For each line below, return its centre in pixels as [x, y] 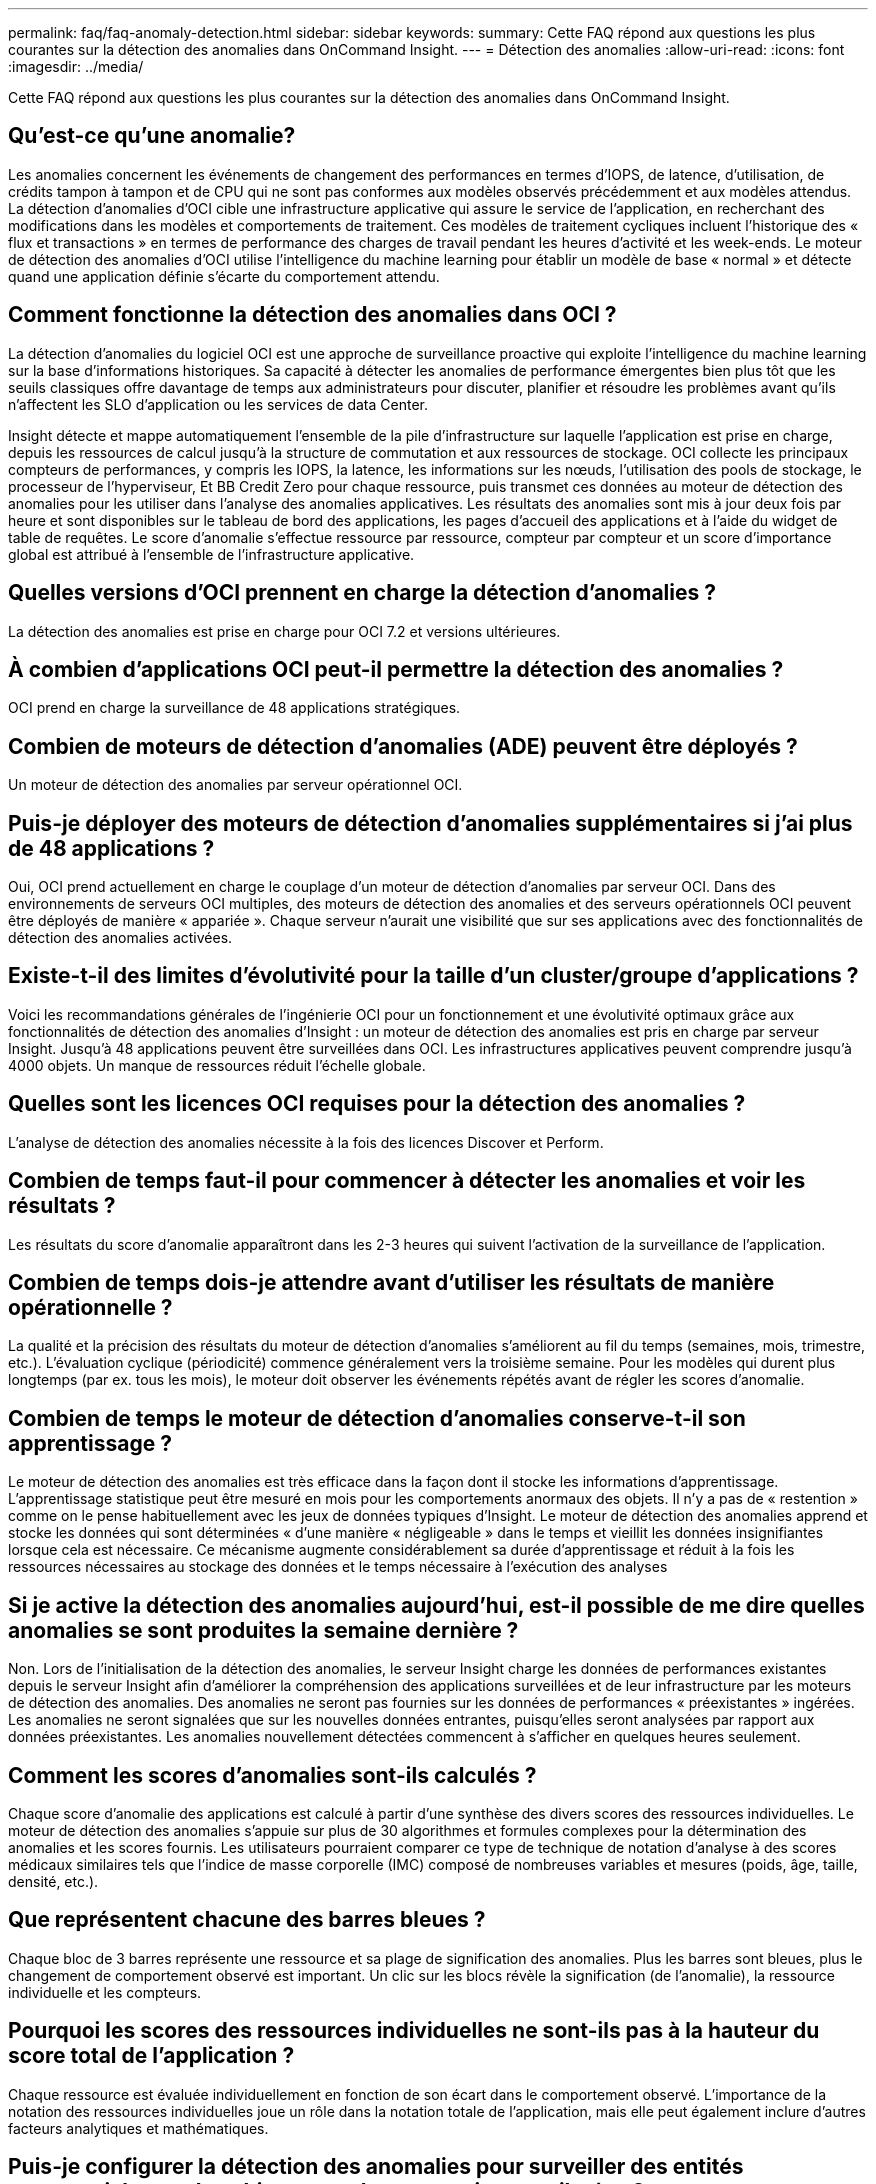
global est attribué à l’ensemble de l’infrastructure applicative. [211, 554]
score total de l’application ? [151, 2056]
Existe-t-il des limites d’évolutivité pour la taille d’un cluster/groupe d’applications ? [433, 976]
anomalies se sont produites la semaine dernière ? [263, 1630]
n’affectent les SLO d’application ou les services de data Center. [218, 404]
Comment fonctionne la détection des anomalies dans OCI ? [312, 315]
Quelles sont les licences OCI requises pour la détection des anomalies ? [377, 1104]
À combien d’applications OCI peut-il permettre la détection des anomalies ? [396, 669]
